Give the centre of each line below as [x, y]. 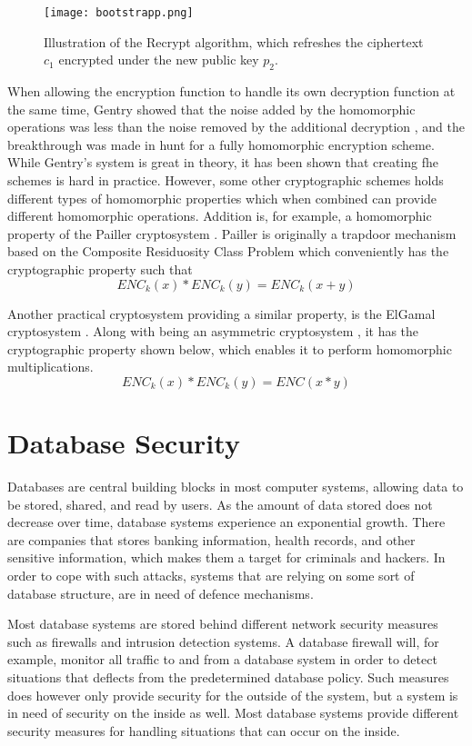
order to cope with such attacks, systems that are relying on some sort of [211, 576]
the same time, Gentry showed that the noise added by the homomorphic [211, 109]
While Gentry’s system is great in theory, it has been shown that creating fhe [223, 162]
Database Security [124, 443]
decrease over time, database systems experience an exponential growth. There [226, 522]
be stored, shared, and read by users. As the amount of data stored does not [220, 504]
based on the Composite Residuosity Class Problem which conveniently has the [228, 251]
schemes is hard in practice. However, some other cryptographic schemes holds [226, 180]
